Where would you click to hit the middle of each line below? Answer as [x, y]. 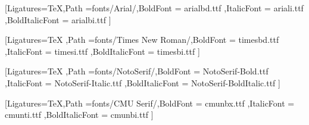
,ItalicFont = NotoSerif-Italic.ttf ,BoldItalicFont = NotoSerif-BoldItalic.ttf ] [143, 82]
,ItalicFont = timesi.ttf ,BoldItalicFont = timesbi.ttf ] [102, 51]
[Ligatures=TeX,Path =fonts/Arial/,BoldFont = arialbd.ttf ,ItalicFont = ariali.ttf [154, 8]
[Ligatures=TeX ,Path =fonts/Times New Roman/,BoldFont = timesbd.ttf [142, 40]
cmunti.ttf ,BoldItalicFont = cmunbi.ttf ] [79, 115]
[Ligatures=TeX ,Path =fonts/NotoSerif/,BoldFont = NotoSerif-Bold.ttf [137, 71]
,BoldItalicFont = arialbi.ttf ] [58, 19]
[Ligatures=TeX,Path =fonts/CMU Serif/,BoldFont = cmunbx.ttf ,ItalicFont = [150, 103]
